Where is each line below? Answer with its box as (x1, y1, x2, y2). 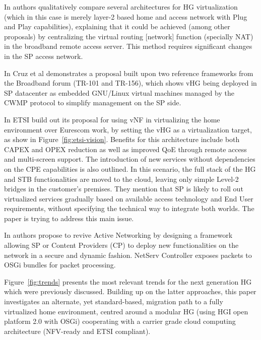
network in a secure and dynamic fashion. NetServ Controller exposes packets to (4, 249, 252, 260)
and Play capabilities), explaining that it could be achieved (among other (4, 21, 230, 32)
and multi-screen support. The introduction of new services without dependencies (4, 154, 255, 164)
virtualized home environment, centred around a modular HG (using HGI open (4, 306, 248, 316)
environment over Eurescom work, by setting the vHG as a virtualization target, (4, 124, 252, 134)
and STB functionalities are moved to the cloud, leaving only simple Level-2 (4, 173, 239, 184)
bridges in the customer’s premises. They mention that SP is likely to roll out (4, 183, 243, 194)
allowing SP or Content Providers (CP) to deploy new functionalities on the (4, 240, 239, 250)
